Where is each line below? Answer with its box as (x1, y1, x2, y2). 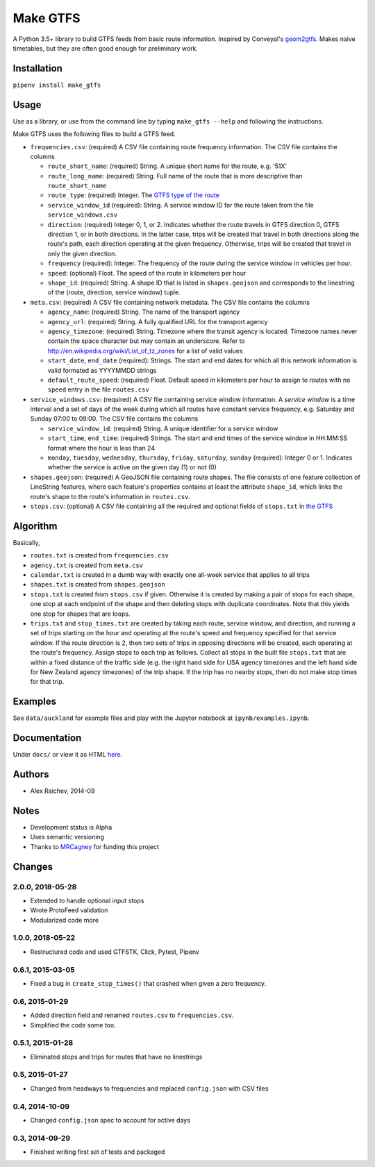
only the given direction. (47, 249, 117, 258)
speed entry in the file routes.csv (47, 385, 149, 394)
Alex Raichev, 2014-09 (30, 787, 95, 795)
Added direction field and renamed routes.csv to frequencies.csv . (30, 1011, 234, 1020)
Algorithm (12, 520, 58, 532)
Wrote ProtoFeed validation (30, 906, 108, 914)
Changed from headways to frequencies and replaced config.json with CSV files (30, 1084, 269, 1093)
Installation (12, 62, 62, 74)
